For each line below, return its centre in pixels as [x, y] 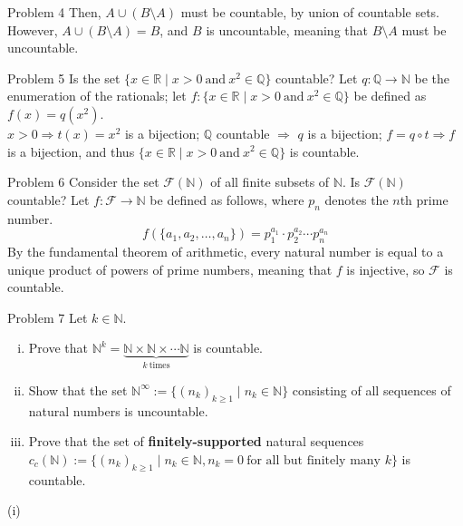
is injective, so [386, 269]
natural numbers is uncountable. [118, 410]
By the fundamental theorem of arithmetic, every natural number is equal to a [226, 251]
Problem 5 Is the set [64, 78]
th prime [424, 199]
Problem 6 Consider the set [83, 182]
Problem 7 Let [48, 317]
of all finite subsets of [270, 182]
